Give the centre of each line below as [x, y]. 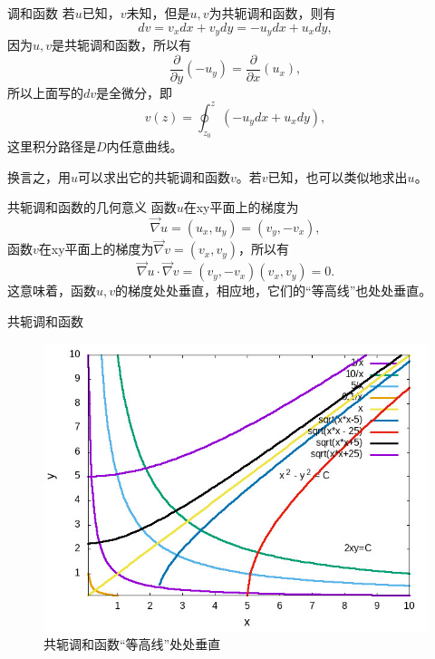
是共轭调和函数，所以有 [122, 45]
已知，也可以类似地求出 [338, 176]
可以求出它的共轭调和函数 [155, 176]
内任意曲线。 [145, 146]
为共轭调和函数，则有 [272, 13]
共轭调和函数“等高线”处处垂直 [132, 644]
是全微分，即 [135, 92]
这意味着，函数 [52, 291]
